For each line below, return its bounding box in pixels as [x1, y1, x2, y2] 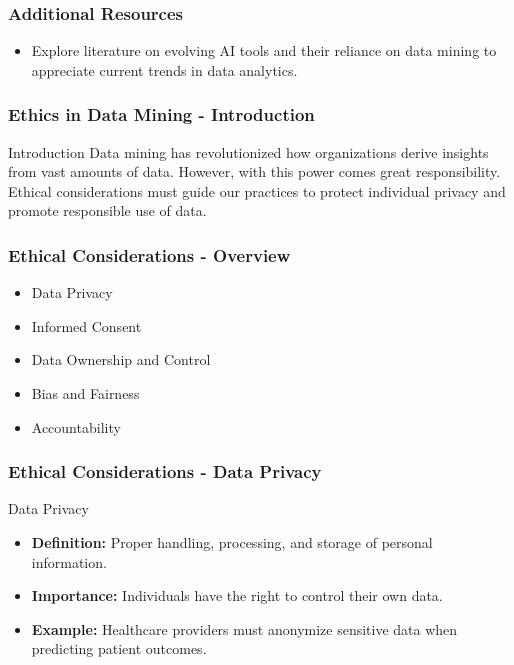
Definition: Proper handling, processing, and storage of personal [31, 532, 433, 552]
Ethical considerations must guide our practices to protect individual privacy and [8, 180, 506, 201]
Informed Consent [31, 315, 142, 336]
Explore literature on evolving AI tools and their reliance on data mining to [31, 40, 497, 61]
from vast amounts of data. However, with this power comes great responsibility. [8, 161, 501, 182]
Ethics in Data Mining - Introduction [8, 102, 315, 127]
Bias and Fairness [31, 383, 140, 403]
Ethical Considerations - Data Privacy [8, 459, 322, 484]
